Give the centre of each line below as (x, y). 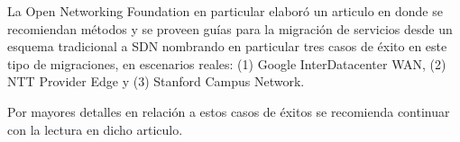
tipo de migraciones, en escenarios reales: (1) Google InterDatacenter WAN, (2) (227, 63)
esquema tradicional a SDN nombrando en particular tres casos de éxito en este (227, 46)
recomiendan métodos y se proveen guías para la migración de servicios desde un (230, 28)
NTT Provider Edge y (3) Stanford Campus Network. (156, 81)
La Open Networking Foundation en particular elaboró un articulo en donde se (225, 11)
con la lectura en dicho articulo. (95, 129)
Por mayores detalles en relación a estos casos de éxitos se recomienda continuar (229, 111)
